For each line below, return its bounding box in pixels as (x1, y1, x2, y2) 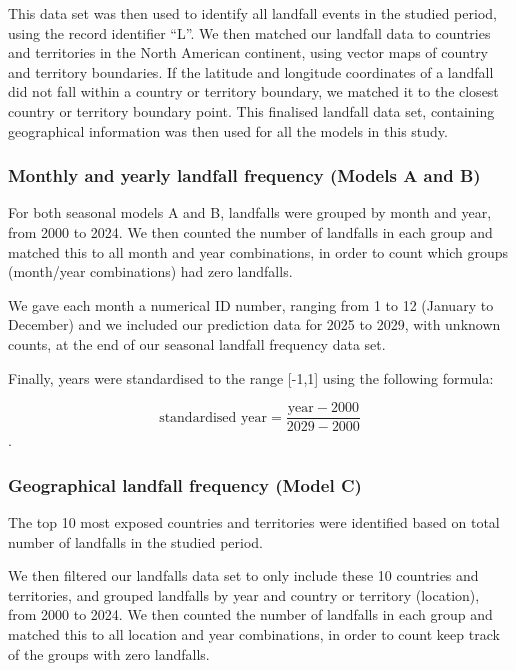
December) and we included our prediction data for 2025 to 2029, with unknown (8, 314, 501, 335)
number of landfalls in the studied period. (8, 531, 264, 552)
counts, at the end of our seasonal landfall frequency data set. (8, 333, 386, 354)
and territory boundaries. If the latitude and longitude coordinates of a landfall (8, 61, 494, 82)
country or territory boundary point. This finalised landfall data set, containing (8, 100, 495, 121)
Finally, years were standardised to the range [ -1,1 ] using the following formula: (8, 367, 494, 388)
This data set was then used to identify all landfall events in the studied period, (8, 3, 497, 23)
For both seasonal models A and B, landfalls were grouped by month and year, (8, 202, 492, 223)
